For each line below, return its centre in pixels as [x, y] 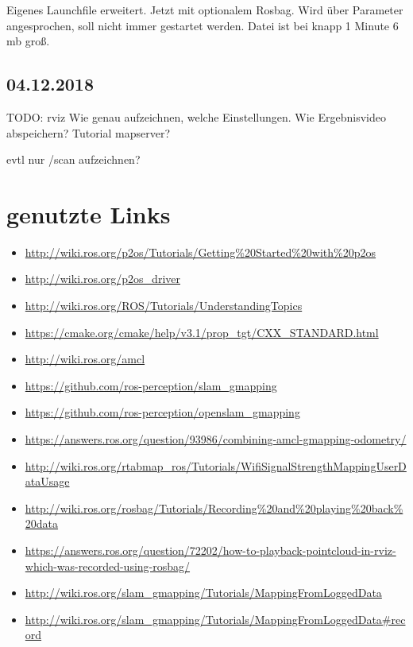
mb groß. [28, 41]
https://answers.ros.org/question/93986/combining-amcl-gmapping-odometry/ [216, 439]
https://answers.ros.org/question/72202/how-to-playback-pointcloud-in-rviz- [210, 550]
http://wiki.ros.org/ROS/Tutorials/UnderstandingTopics [164, 306]
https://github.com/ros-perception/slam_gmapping [151, 385]
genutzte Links [89, 213]
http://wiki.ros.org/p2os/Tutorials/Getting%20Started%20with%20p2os [201, 252]
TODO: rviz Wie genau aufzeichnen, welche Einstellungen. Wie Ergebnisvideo [196, 116]
